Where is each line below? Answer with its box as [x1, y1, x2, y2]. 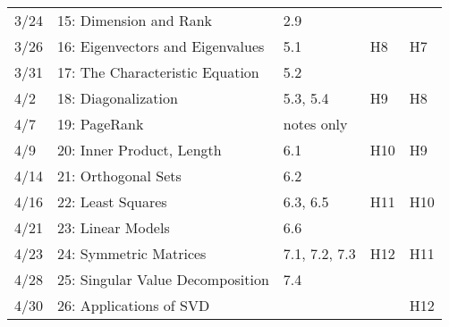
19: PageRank [57, 113, 144, 134]
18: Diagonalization [57, 88, 178, 108]
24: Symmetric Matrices [57, 243, 207, 264]
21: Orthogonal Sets [57, 165, 182, 186]
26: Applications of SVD [57, 295, 210, 315]
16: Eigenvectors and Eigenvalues [57, 36, 265, 56]
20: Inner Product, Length [57, 139, 222, 160]
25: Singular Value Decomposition [57, 269, 269, 289]
